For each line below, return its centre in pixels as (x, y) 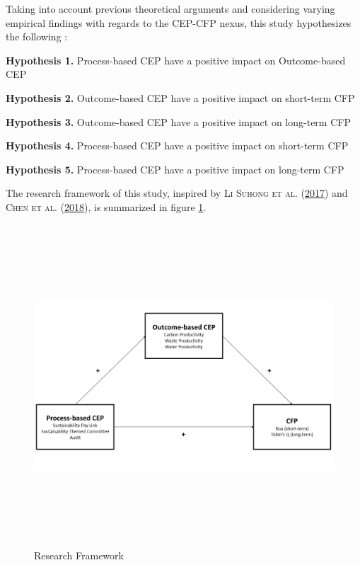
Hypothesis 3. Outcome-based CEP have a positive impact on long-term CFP (178, 121)
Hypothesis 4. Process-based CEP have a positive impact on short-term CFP (177, 145)
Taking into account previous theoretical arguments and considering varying (170, 8)
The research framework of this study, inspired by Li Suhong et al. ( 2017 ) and (177, 193)
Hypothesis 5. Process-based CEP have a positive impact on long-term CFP (175, 169)
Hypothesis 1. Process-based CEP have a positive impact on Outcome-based (176, 60)
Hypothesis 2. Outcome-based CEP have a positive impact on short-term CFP (180, 97)
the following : (37, 36)
